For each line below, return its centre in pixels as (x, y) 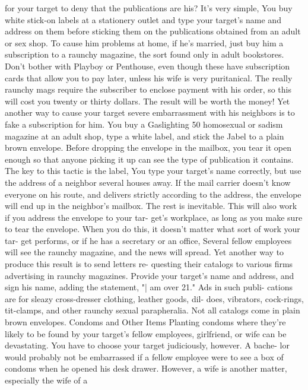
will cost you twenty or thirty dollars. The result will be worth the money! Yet (147, 101)
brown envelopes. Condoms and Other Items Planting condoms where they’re (145, 322)
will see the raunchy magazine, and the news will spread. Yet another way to (145, 252)
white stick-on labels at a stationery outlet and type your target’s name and (143, 19)
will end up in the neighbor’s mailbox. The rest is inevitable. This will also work (151, 206)
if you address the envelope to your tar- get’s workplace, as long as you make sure (154, 217)
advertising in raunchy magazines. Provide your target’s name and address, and (150, 275)
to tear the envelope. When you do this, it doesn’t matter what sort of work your (153, 229)
